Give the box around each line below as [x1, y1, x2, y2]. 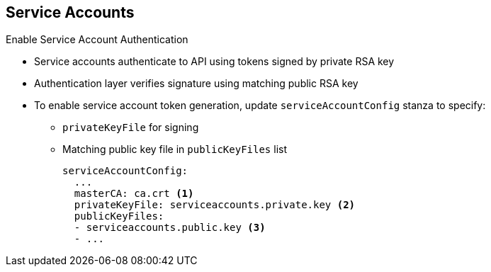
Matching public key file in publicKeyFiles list [62, 143, 287, 156]
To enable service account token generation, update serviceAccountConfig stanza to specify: [34, 99, 486, 112]
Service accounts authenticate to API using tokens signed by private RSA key [34, 55, 395, 68]
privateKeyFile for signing [62, 121, 199, 134]
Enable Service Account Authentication [6, 33, 188, 46]
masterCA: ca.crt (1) [74, 188, 194, 200]
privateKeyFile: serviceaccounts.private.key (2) [74, 199, 356, 211]
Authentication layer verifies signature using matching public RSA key [34, 77, 359, 90]
